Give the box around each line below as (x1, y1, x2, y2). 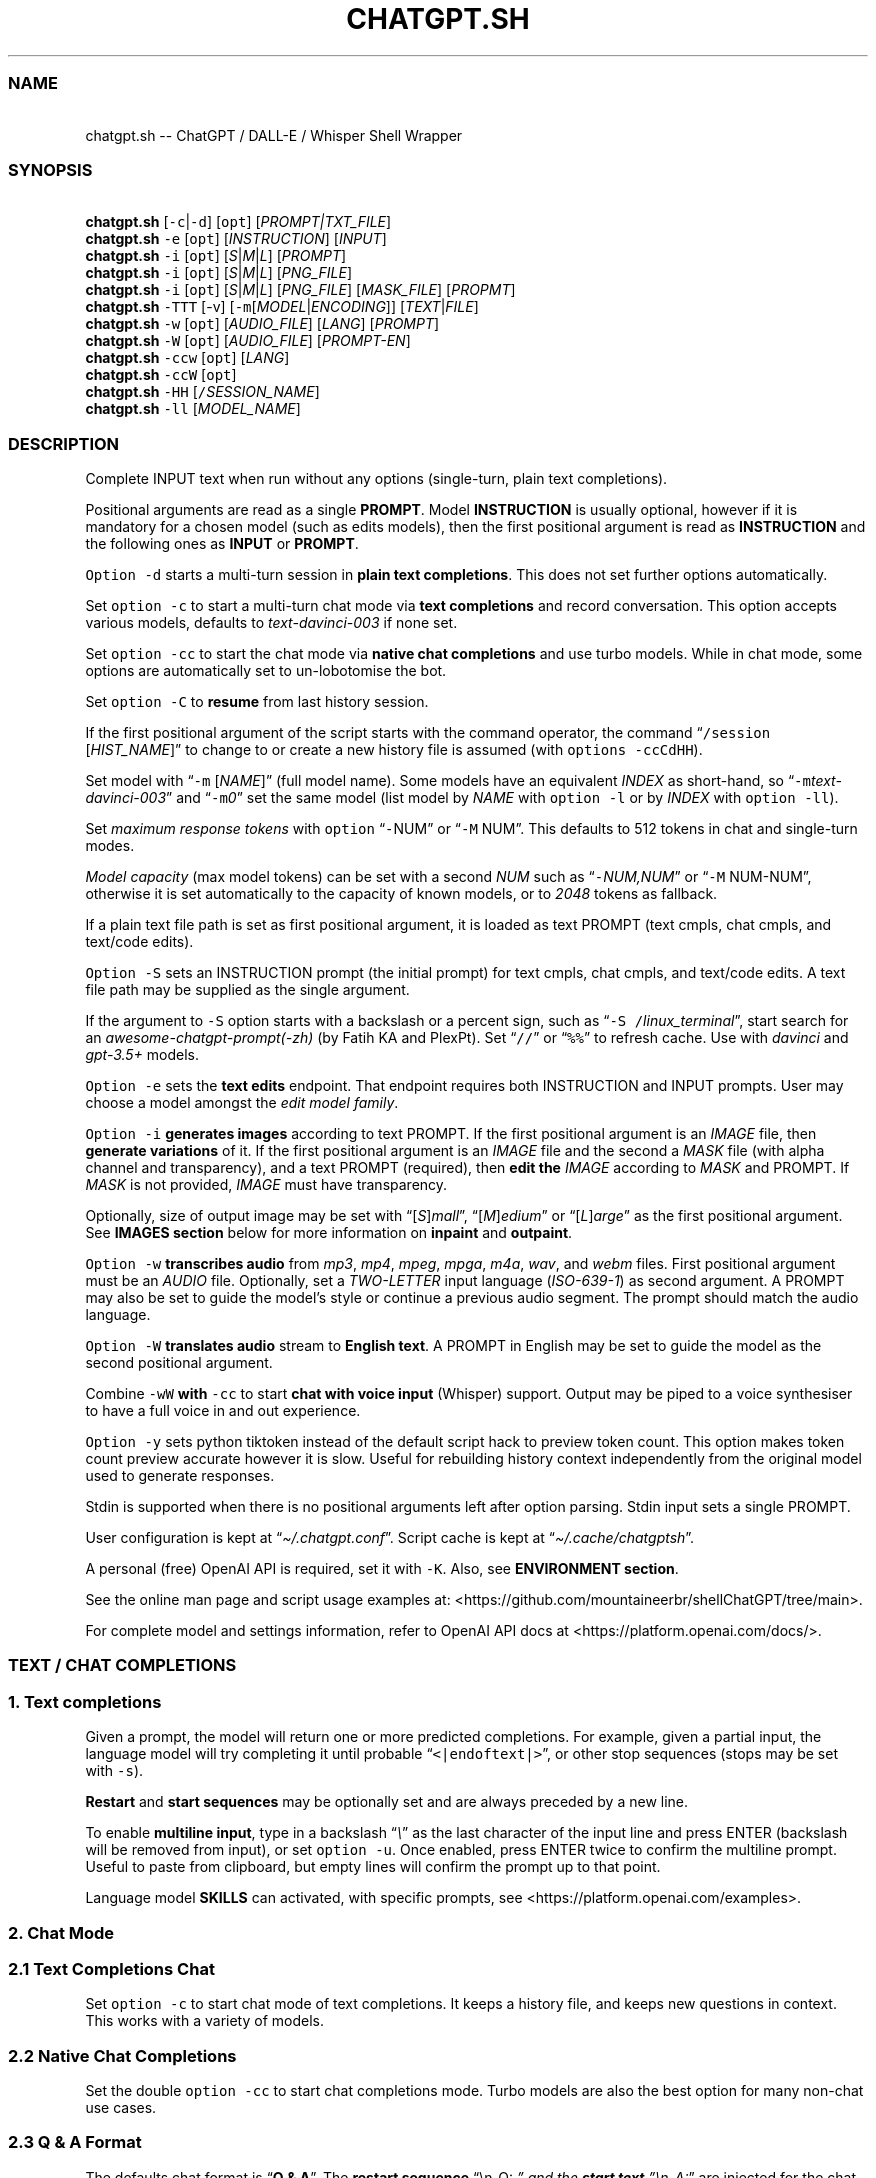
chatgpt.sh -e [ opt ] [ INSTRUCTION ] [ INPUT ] (85, 230, 387, 248)
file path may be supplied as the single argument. (85, 981, 410, 998)
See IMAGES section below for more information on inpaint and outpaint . (85, 1224, 573, 1241)
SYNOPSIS (8, 159, 93, 180)
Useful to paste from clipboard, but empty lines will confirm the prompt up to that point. (85, 1858, 661, 1876)
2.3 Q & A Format (8, 2132, 142, 2153)
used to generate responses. (85, 1467, 275, 1484)
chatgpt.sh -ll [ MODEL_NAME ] (85, 400, 301, 418)
